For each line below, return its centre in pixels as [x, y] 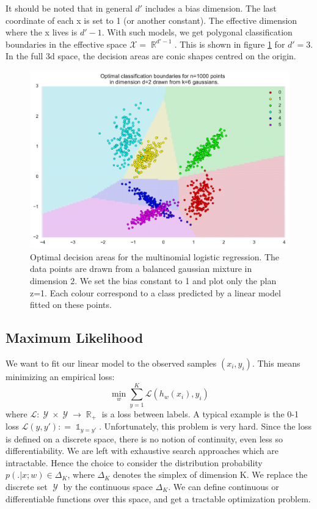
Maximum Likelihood [75, 338]
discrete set [27, 486]
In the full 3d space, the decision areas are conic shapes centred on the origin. [151, 56]
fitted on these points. [71, 305]
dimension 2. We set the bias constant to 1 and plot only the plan [153, 280]
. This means [276, 363]
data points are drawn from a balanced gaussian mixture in [141, 269]
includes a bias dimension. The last [211, 8]
